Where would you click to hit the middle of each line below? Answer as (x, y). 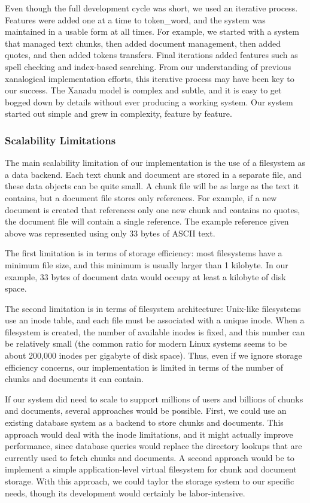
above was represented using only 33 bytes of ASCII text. (110, 233)
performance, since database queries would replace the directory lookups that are (154, 446)
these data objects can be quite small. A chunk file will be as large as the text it (152, 186)
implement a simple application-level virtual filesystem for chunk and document (151, 469)
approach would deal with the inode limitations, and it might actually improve (149, 434)
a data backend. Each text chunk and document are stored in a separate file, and (153, 174)
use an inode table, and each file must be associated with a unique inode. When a (155, 320)
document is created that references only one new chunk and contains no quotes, (153, 209)
